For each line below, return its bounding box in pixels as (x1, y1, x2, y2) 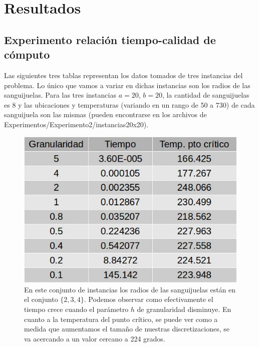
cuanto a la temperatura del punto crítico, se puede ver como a (24, 313, 218, 324)
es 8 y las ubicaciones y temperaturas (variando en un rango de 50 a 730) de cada (4, 99, 255, 110)
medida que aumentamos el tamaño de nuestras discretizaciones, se (24, 323, 229, 334)
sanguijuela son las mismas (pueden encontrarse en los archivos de (4, 109, 207, 120)
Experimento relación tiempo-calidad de (4, 32, 216, 47)
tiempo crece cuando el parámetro (24, 303, 129, 314)
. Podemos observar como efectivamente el (84, 294, 213, 304)
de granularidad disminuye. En (137, 303, 231, 314)
